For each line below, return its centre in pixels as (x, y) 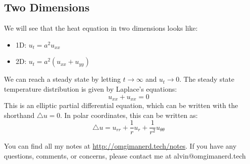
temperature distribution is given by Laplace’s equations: (91, 88)
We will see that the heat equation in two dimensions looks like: (101, 28)
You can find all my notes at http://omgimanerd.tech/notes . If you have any (120, 146)
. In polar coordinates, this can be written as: (129, 115)
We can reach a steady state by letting (62, 79)
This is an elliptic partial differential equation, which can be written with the (121, 105)
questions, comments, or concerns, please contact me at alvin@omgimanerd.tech (125, 155)
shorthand (19, 115)
